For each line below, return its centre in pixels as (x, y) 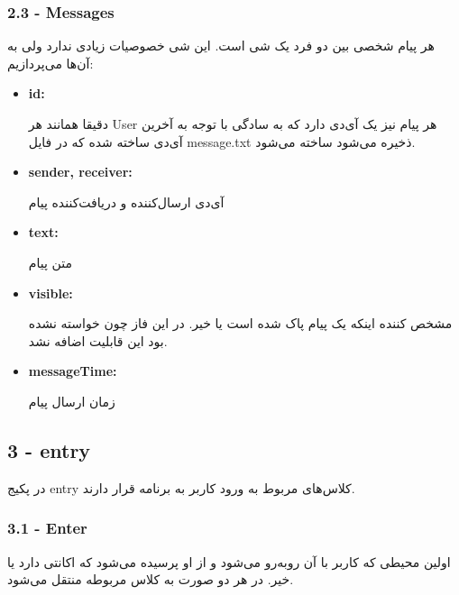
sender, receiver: (80, 172)
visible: (50, 293)
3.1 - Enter (47, 528)
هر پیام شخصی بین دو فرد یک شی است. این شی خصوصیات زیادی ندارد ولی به (221, 46)
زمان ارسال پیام (72, 401)
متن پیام (50, 262)
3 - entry (49, 449)
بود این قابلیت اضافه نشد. (98, 340)
